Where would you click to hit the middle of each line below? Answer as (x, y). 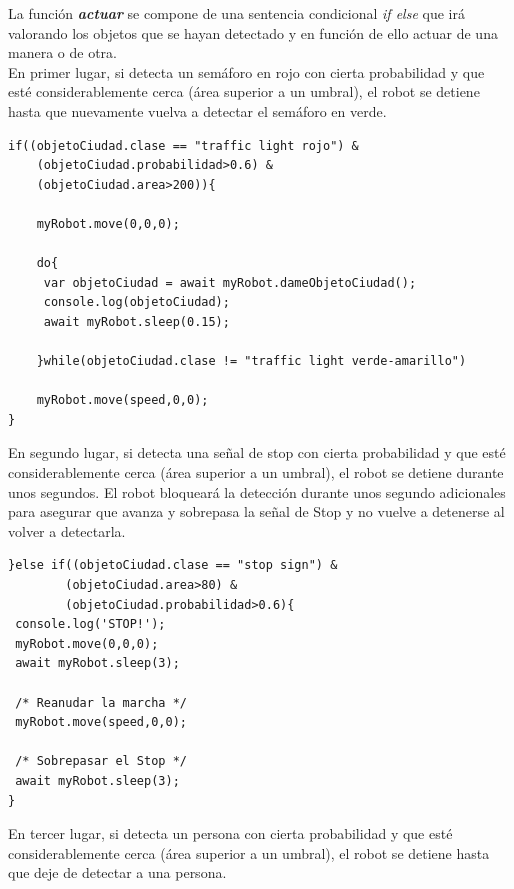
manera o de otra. (62, 52)
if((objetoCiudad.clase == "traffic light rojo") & (183, 145)
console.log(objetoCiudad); (136, 302)
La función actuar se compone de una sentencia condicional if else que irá (236, 13)
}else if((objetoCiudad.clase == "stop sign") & (173, 565)
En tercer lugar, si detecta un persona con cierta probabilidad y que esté (230, 833)
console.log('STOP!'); (90, 624)
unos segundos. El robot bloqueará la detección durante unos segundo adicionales (257, 491)
